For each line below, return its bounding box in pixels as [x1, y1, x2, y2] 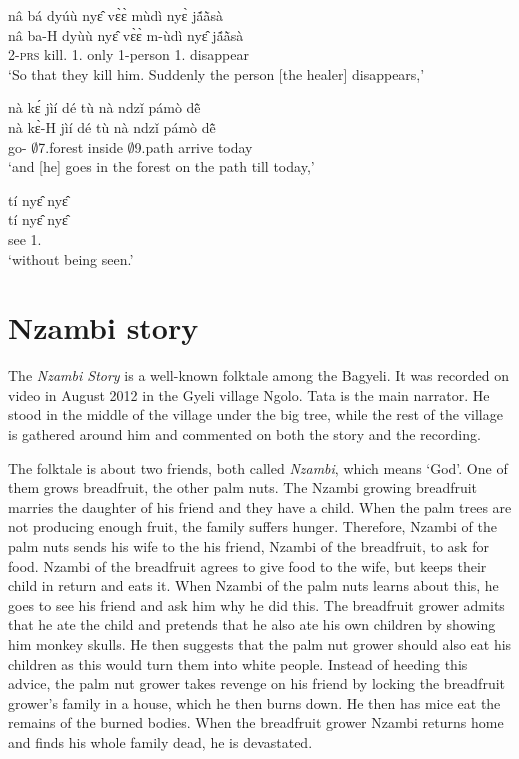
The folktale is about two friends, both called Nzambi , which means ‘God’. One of [8, 457, 508, 478]
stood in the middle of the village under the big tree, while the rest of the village [8, 404, 503, 425]
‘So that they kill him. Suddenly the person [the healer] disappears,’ [8, 63, 425, 84]
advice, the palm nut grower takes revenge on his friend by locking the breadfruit [8, 673, 506, 694]
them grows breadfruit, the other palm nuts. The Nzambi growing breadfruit [8, 477, 478, 498]
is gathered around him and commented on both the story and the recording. [8, 424, 481, 445]
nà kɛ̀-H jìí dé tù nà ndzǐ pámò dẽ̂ [8, 116, 216, 137]
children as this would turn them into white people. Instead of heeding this [8, 653, 468, 674]
